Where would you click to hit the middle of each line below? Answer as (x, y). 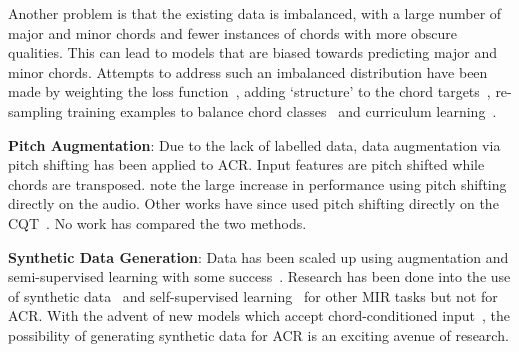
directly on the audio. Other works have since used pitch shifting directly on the (253, 203)
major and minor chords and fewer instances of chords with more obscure (233, 32)
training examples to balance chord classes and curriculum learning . (282, 110)
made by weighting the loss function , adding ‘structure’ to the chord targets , (249, 91)
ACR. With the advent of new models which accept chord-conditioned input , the (259, 315)
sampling (35, 110)
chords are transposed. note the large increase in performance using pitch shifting (257, 183)
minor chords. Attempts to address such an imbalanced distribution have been (248, 71)
